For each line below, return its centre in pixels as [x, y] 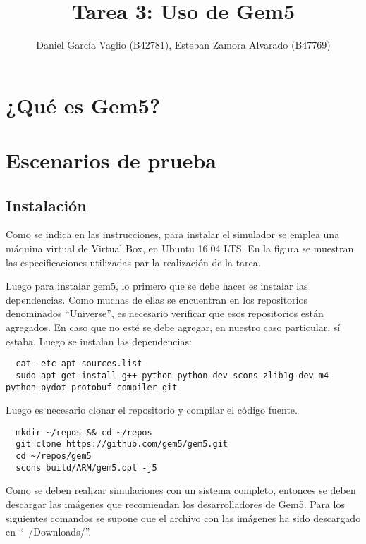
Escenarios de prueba [111, 160]
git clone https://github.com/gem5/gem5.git [122, 444]
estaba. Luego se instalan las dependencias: [99, 341]
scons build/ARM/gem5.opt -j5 [86, 468]
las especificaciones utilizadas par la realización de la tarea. [133, 262]
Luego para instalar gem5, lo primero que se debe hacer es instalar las [157, 286]
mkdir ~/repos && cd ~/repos [84, 432]
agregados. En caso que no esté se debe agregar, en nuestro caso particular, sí [173, 327]
